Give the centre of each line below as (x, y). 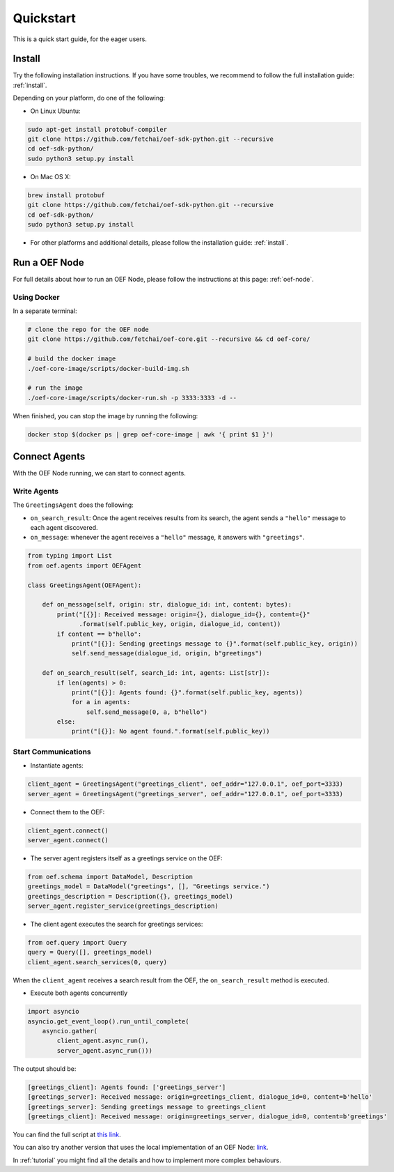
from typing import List (70, 556)
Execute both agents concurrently (79, 993)
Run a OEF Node (48, 262)
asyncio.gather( (70, 1031)
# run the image (55, 388)
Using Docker (36, 297)
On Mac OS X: (50, 176)
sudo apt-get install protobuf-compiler (97, 129)
